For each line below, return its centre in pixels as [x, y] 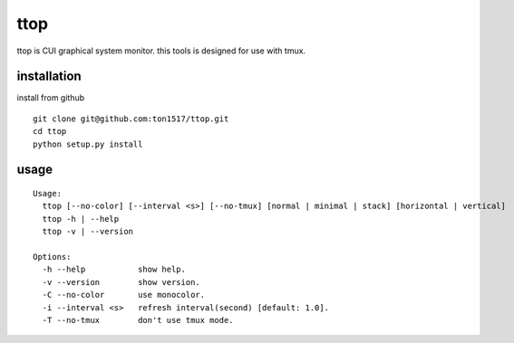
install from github [51, 98]
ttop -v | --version [88, 232]
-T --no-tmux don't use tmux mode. [138, 320]
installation [49, 76]
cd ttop [50, 132]
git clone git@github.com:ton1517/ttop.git [131, 119]
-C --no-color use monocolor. [124, 295]
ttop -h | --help [81, 219]
